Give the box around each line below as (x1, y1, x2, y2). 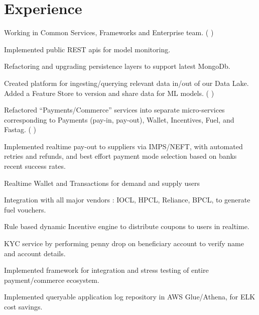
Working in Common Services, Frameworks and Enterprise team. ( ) (4, 27, 214, 38)
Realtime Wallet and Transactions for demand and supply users (4, 177, 200, 188)
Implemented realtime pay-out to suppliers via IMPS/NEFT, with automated (4, 141, 243, 151)
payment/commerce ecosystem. (4, 274, 99, 285)
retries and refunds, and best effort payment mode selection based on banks (4, 151, 237, 161)
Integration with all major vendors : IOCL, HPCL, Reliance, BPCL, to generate (4, 194, 250, 205)
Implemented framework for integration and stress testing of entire (4, 265, 209, 275)
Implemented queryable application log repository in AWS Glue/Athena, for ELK (4, 291, 255, 302)
